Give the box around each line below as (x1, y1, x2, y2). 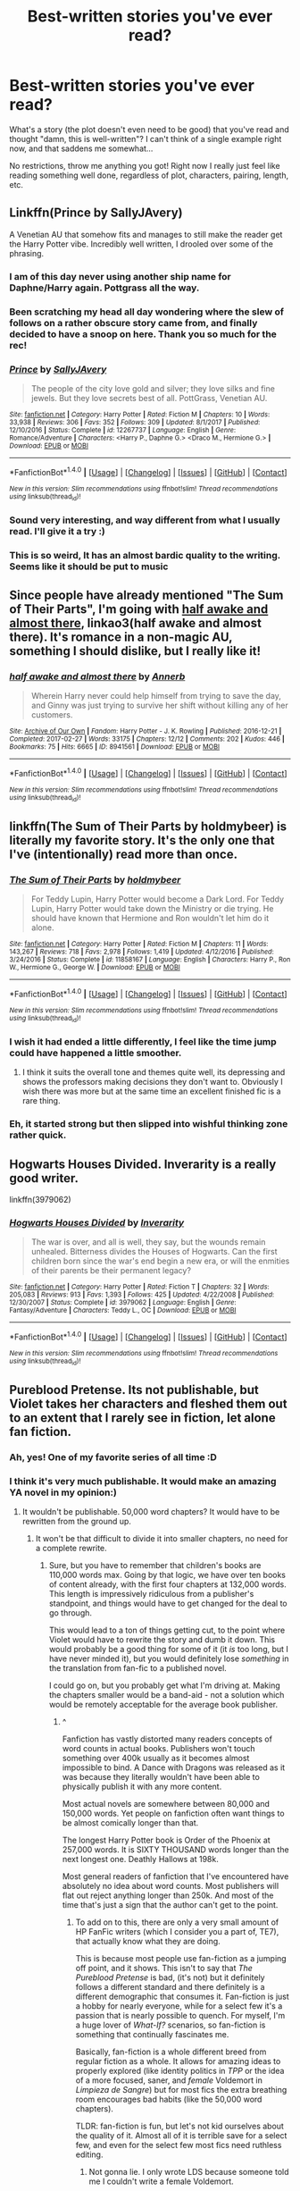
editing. (75, 2149, 104, 2160)
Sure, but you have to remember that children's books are (48, 1559, 262, 1570)
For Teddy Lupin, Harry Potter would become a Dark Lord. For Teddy (30, 894, 284, 904)
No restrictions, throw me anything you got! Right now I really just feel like (9, 160, 280, 171)
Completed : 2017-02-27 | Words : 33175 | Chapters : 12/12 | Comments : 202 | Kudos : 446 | (9, 735, 286, 743)
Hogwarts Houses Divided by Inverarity (9, 1217, 185, 1230)
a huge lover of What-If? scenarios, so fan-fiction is (75, 2019, 266, 2030)
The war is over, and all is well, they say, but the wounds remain (30, 1237, 266, 1247)
